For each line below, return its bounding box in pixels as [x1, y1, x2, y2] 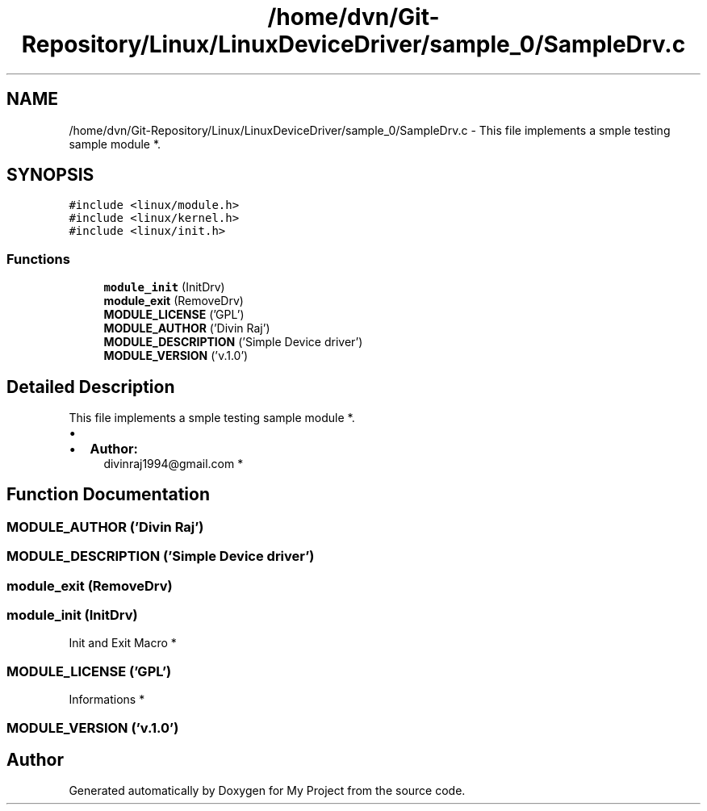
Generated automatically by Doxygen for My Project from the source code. [69, 784, 466, 798]
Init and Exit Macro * [69, 636, 177, 650]
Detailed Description [6, 376, 175, 397]
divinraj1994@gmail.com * [103, 457, 244, 471]
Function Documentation [6, 484, 210, 505]
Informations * [69, 692, 145, 707]
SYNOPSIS [6, 165, 94, 186]
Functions [6, 250, 70, 267]
